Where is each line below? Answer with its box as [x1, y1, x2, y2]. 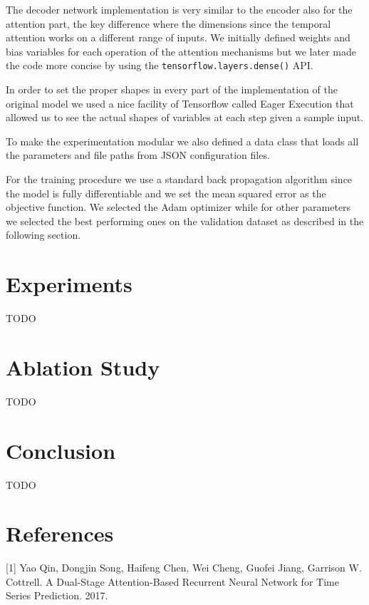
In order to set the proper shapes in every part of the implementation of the [6, 82, 338, 97]
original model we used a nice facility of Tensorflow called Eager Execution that [6, 95, 354, 110]
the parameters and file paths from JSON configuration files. [6, 148, 270, 162]
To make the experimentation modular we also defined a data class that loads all [6, 133, 359, 148]
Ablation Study [6, 352, 160, 381]
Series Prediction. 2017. [6, 588, 108, 603]
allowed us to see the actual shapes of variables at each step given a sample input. [6, 110, 364, 125]
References [6, 519, 114, 548]
